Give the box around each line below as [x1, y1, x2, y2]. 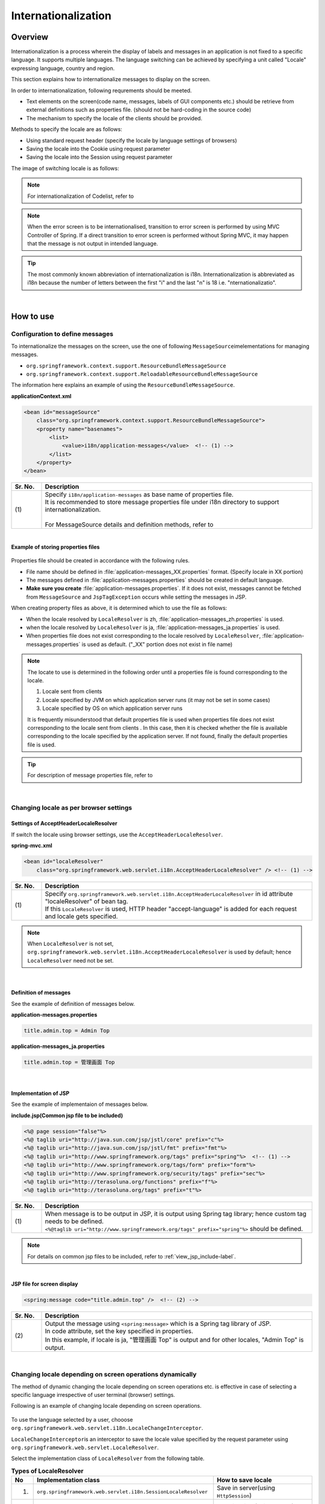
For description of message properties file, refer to [27, 772, 153, 779]
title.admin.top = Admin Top [23, 1027, 110, 1034]
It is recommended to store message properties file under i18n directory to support [45, 498, 279, 507]
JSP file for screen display [11, 1280, 78, 1287]
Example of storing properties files [11, 543, 100, 550]
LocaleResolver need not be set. [27, 957, 114, 964]
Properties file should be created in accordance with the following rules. [11, 557, 190, 564]
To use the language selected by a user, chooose [11, 1416, 134, 1423]
